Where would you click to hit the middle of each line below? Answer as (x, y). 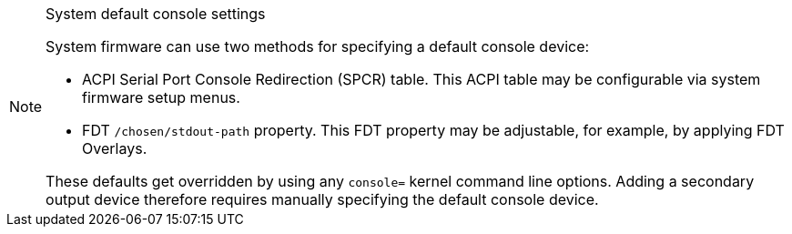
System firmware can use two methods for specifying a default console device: (318, 46)
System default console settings (156, 14)
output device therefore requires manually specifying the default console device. (322, 199)
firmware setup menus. (161, 97)
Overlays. (115, 148)
